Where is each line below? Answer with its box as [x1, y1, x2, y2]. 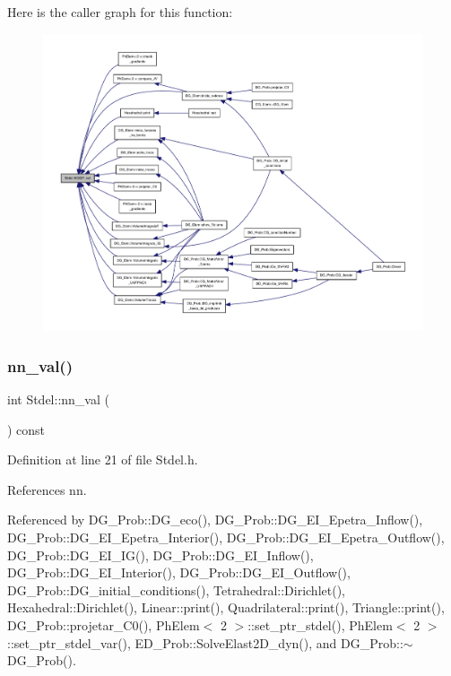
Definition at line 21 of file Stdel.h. [7, 450, 198, 469]
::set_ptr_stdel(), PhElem [247, 615, 393, 634]
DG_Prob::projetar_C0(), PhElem [7, 615, 200, 634]
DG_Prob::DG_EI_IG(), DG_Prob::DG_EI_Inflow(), [7, 545, 314, 564]
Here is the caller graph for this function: [7, 3, 233, 21]
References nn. [7, 480, 87, 498]
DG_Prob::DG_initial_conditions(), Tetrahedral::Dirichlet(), [7, 580, 345, 599]
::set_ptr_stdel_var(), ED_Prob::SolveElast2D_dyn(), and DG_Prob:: [7, 633, 403, 652]
